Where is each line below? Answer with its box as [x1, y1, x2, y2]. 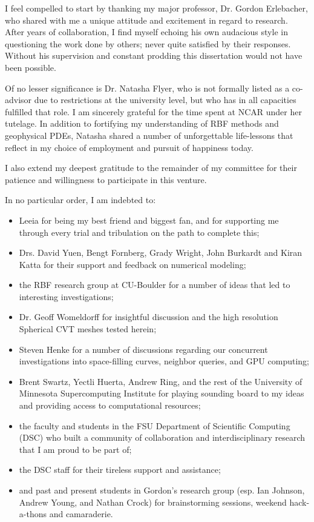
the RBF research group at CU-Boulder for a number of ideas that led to [19, 278, 290, 291]
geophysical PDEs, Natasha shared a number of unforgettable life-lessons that [5, 129, 293, 141]
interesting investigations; [19, 290, 114, 303]
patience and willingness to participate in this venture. [5, 173, 207, 186]
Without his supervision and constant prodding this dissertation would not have [5, 49, 303, 62]
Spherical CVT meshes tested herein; [19, 323, 157, 335]
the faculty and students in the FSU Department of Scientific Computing [19, 419, 290, 432]
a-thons [19, 507, 47, 520]
